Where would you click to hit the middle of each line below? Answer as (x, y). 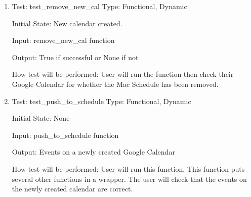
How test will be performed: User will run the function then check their (123, 74)
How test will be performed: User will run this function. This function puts (128, 168)
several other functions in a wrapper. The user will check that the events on (129, 179)
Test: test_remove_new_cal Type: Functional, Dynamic (99, 6)
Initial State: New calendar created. (67, 23)
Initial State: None (41, 118)
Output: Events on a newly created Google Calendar (93, 152)
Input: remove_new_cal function (63, 40)
